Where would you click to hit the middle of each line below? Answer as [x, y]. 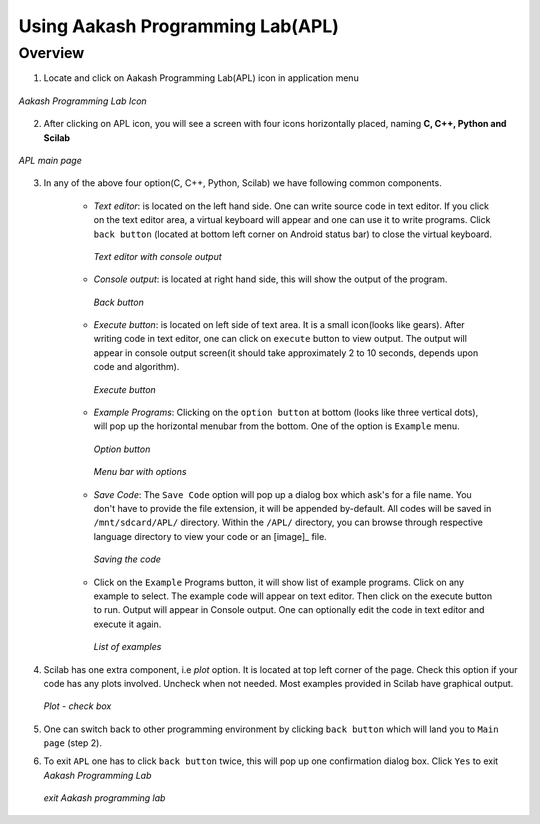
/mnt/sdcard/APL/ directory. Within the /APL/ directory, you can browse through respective [288, 522]
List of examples [127, 647]
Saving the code [127, 559]
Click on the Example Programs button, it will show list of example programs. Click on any [279, 582]
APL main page [50, 160]
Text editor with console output [157, 256]
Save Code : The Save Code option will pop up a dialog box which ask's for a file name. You [282, 494]
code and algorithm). [136, 367]
